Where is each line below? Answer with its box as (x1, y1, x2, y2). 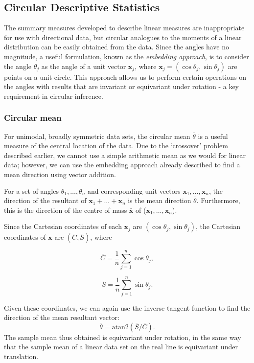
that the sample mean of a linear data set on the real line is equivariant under (4, 341, 238, 352)
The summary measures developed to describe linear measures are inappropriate (4, 23, 245, 33)
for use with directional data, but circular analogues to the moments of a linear (4, 32, 242, 42)
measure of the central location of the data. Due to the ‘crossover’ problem (4, 140, 228, 151)
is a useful (198, 131, 228, 141)
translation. (4, 351, 39, 361)
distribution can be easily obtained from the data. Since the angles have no (4, 42, 229, 52)
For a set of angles (4, 185, 59, 196)
